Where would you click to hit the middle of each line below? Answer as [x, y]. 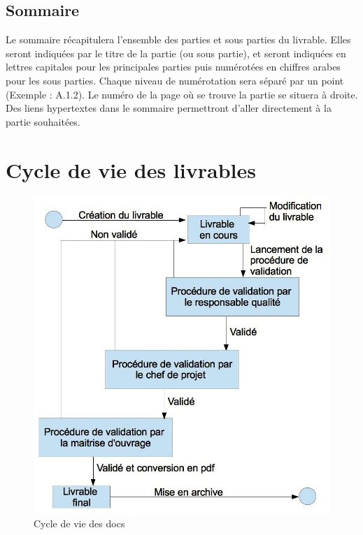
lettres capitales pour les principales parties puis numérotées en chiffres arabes [173, 67]
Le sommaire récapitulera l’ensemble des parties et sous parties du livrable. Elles [178, 39]
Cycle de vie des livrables [131, 169]
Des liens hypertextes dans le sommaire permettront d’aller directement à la [169, 108]
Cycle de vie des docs [79, 523]
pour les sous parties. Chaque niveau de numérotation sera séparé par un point [175, 80]
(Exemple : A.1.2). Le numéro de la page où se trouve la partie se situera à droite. [182, 94]
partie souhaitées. [43, 121]
